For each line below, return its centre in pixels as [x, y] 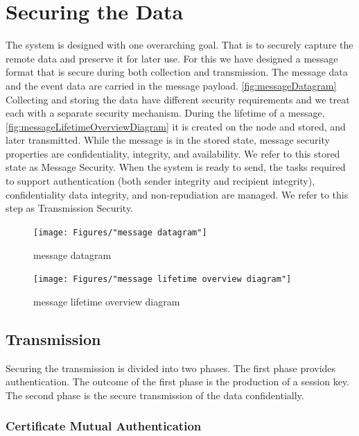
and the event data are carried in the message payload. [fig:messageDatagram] [171, 85]
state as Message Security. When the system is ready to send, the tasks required [176, 167]
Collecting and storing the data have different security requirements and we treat [178, 99]
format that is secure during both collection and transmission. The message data [177, 72]
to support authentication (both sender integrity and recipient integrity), [160, 181]
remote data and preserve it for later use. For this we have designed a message [172, 58]
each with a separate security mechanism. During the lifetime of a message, [165, 113]
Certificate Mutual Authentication [104, 426]
